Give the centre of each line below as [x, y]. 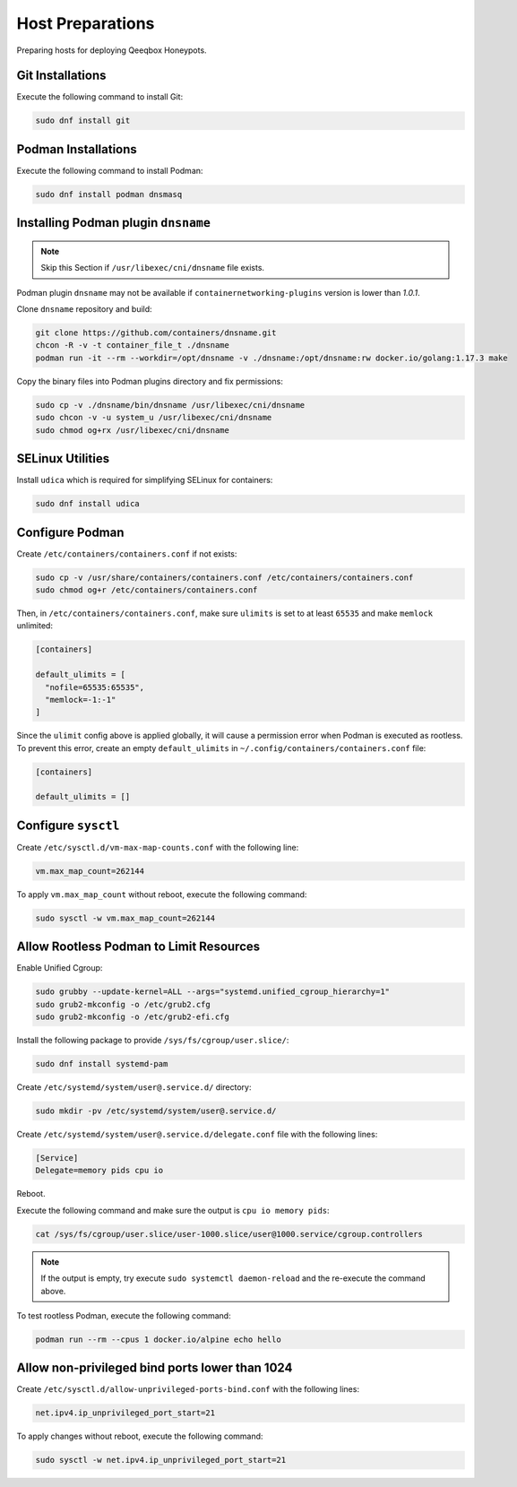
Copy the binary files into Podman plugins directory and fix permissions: [150, 381]
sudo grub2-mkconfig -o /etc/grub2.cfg [123, 1004]
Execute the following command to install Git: [100, 97]
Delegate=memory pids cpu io [99, 1171]
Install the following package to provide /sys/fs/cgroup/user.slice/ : [153, 1041]
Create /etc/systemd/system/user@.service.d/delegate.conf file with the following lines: [197, 1135]
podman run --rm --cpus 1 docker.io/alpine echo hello [158, 1339]
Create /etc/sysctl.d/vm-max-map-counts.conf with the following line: [158, 847]
